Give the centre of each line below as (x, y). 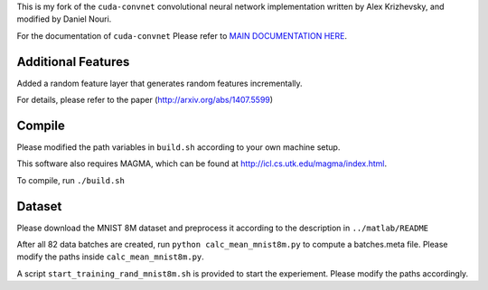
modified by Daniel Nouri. (64, 19)
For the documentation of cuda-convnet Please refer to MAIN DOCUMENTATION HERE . (182, 35)
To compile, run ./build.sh (71, 180)
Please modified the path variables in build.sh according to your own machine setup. (178, 147)
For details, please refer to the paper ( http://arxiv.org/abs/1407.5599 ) (145, 100)
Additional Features (73, 62)
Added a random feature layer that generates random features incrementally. (160, 83)
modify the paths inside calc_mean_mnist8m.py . (111, 257)
